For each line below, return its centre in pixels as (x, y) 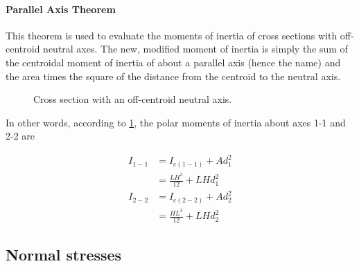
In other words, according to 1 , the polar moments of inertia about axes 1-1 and (176, 122)
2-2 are (20, 136)
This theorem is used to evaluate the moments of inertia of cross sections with (172, 35)
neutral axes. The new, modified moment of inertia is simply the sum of (195, 49)
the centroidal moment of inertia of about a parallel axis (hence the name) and (173, 62)
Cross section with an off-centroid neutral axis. (133, 99)
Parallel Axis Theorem (61, 9)
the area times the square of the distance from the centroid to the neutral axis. (173, 76)
